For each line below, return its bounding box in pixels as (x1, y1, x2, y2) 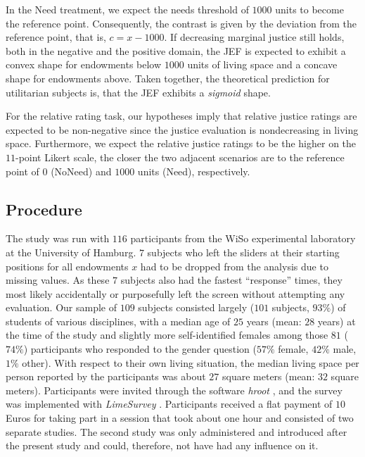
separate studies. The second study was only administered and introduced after (6, 424, 347, 439)
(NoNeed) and (51, 163, 112, 178)
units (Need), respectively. (137, 163, 250, 178)
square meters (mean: (222, 369, 315, 384)
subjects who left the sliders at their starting (147, 244, 340, 259)
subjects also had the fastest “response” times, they (120, 273, 342, 287)
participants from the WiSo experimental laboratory (130, 231, 356, 246)
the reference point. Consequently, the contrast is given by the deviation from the (6, 15, 357, 30)
